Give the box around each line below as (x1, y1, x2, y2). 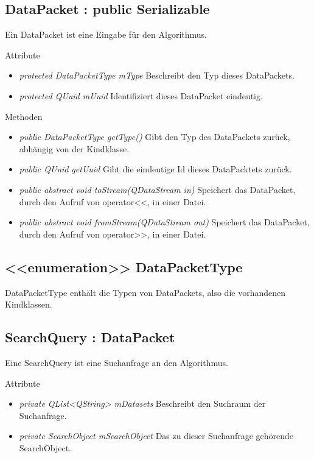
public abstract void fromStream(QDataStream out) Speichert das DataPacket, (19, 216, 310, 228)
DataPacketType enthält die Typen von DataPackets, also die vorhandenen (5, 286, 286, 298)
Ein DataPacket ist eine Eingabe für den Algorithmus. (5, 28, 207, 41)
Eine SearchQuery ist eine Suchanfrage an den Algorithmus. (5, 356, 228, 368)
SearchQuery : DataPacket (5, 328, 175, 347)
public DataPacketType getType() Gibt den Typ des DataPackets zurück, (19, 130, 290, 143)
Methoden (5, 110, 43, 122)
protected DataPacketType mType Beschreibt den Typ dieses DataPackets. (19, 69, 295, 82)
